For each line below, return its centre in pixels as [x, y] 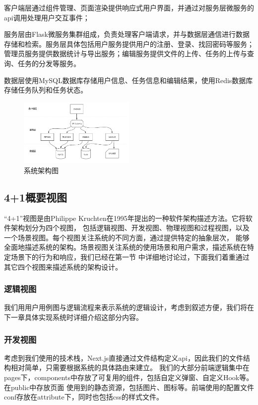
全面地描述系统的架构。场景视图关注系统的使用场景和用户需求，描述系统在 [126, 247]
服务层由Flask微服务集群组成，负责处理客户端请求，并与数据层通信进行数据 [127, 34]
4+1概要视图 [35, 197]
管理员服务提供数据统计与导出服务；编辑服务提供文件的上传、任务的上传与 [126, 53]
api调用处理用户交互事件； [47, 17]
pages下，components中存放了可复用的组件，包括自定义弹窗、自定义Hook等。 [129, 377]
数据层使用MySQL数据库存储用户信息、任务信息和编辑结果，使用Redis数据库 [129, 80]
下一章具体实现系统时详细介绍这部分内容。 [73, 317]
